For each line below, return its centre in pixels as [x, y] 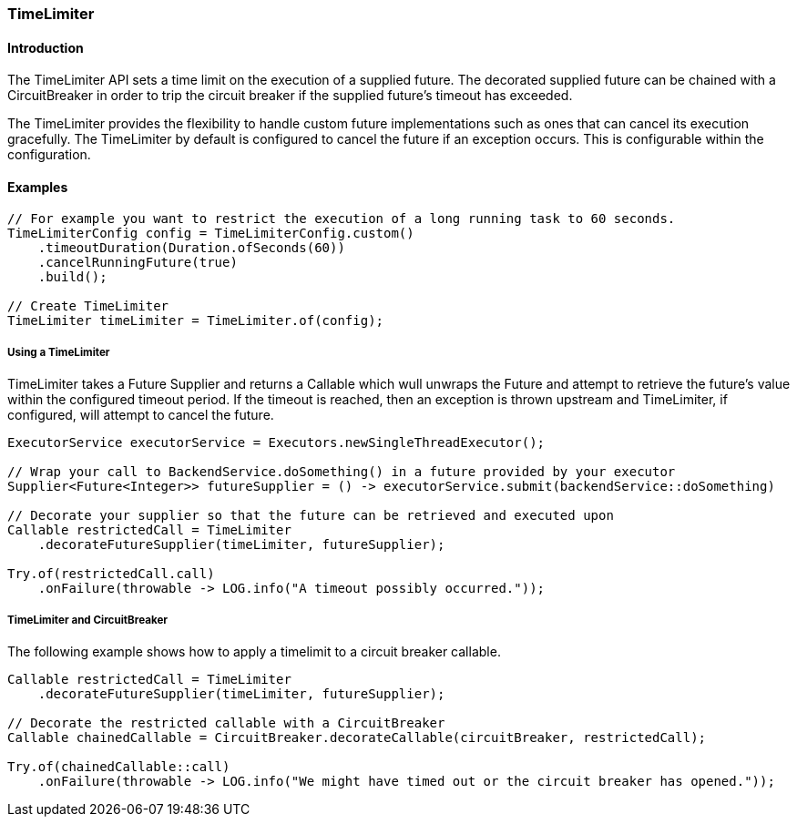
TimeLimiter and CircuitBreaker [88, 620]
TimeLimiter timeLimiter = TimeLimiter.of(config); [196, 321]
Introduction [46, 47]
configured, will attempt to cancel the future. [141, 415]
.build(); [72, 277]
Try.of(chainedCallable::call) [119, 767]
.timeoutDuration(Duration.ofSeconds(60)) [191, 248]
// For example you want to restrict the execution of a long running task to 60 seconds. [342, 219]
